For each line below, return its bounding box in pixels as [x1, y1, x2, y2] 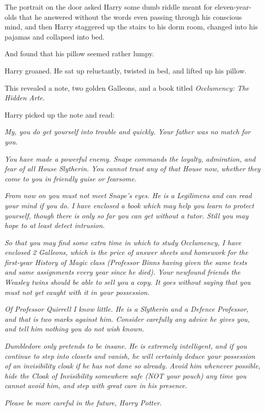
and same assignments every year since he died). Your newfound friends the [5, 267, 241, 277]
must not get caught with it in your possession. [5, 286, 150, 297]
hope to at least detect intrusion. [5, 220, 105, 231]
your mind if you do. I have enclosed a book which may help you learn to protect [5, 200, 254, 210]
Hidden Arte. [5, 92, 45, 103]
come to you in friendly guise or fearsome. [5, 173, 137, 183]
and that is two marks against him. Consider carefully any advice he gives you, [5, 313, 250, 324]
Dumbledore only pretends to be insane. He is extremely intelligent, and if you [5, 341, 247, 351]
